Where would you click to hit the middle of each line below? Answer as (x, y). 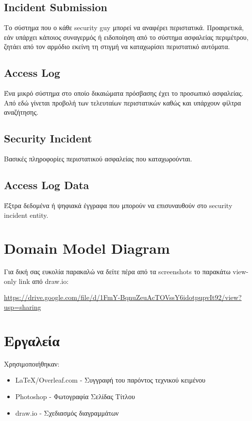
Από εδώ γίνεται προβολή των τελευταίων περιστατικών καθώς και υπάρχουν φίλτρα (123, 102)
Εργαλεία (32, 340)
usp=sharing (23, 307)
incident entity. (26, 215)
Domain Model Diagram (87, 248)
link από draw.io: (44, 281)
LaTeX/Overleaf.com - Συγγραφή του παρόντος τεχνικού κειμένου (110, 380)
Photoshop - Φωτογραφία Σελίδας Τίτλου (75, 396)
